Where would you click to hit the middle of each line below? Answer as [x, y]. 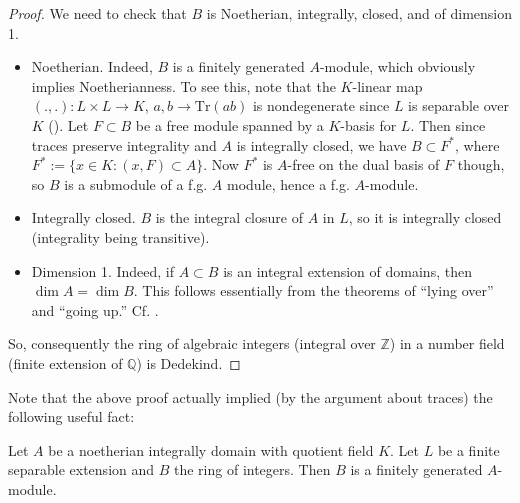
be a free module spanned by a [229, 124]
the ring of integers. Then [252, 469]
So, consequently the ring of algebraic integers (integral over [192, 343]
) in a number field [447, 343]
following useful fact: [71, 416]
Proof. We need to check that [97, 13]
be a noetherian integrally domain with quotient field [211, 449]
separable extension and [81, 469]
